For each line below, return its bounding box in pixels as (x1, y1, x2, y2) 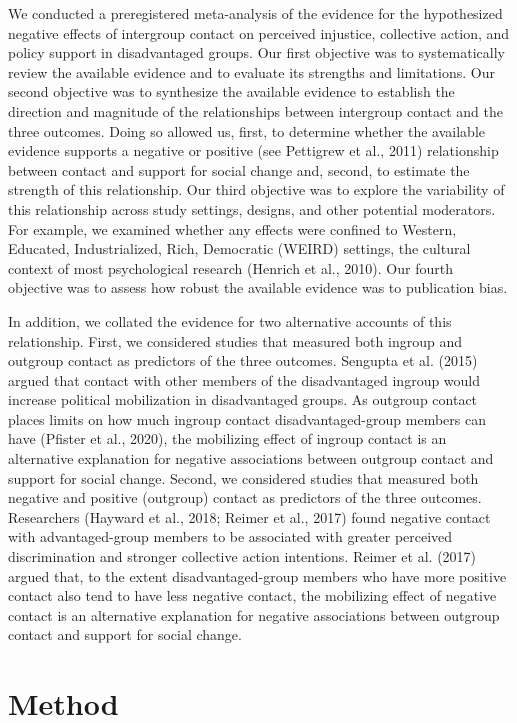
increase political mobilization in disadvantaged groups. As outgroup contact (8, 389, 478, 410)
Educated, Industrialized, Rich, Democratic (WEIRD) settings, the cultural (8, 238, 471, 259)
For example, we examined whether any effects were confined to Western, (8, 218, 457, 239)
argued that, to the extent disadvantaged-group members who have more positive (8, 565, 507, 586)
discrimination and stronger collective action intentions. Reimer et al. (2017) (8, 546, 477, 567)
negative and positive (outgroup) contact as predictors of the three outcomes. (8, 487, 482, 508)
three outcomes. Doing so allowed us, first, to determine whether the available (8, 120, 486, 141)
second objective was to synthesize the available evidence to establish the (8, 81, 455, 102)
